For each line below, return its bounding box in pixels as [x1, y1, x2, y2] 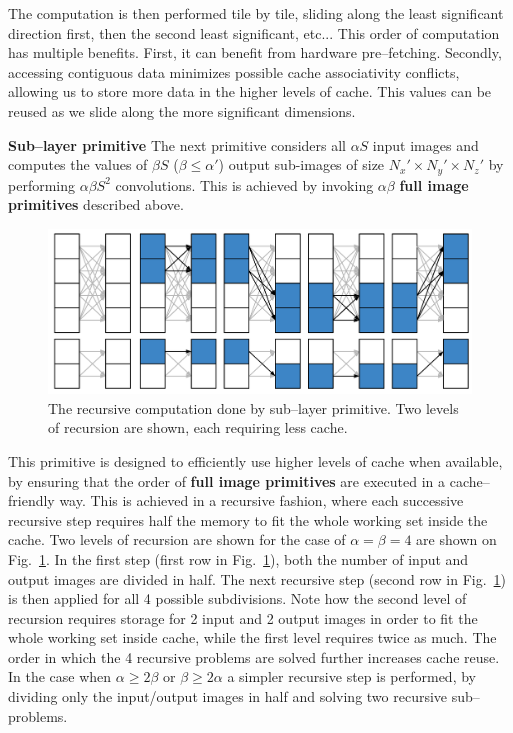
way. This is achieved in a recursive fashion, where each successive [59, 490, 464, 511]
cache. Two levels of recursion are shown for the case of [8, 529, 346, 550]
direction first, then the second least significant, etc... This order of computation [8, 22, 500, 43]
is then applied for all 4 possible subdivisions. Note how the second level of [8, 588, 467, 609]
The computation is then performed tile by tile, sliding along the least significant [8, 3, 504, 23]
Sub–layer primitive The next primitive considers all [8, 134, 346, 155]
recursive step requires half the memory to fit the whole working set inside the [8, 509, 488, 530]
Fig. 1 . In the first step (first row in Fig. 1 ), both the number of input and [8, 548, 469, 569]
